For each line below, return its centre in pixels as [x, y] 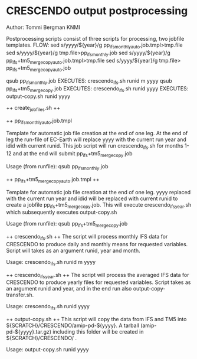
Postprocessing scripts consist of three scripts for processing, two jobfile [95, 38]
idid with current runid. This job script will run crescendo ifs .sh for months [95, 147]
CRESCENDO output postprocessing [97, 11]
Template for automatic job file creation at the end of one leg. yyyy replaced [98, 192]
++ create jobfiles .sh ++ [33, 108]
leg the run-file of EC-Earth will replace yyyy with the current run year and [96, 139]
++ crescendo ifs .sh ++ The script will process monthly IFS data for [87, 237]
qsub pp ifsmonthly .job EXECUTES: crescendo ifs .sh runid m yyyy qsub [89, 81]
